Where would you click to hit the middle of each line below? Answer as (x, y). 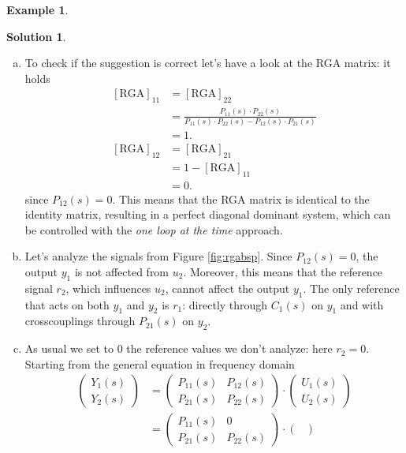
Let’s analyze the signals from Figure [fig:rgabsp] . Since (158, 256)
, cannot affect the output (227, 288)
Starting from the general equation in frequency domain (160, 363)
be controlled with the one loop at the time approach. (154, 229)
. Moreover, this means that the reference (283, 271)
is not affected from (122, 271)
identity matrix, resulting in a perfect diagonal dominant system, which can (208, 214)
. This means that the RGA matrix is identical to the (241, 198)
